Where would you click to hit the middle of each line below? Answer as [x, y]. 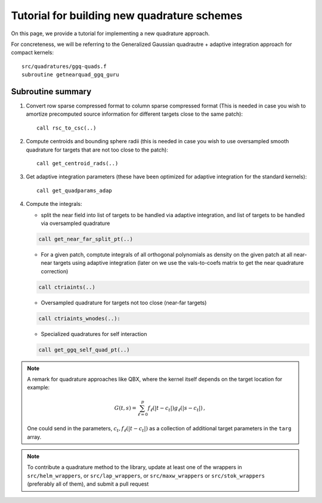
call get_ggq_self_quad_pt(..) [84, 350]
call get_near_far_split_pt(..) [86, 239]
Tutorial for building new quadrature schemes [127, 16]
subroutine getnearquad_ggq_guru [70, 75]
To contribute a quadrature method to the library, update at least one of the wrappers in [135, 467]
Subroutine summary [51, 92]
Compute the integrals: [54, 204]
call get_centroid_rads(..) [78, 163]
